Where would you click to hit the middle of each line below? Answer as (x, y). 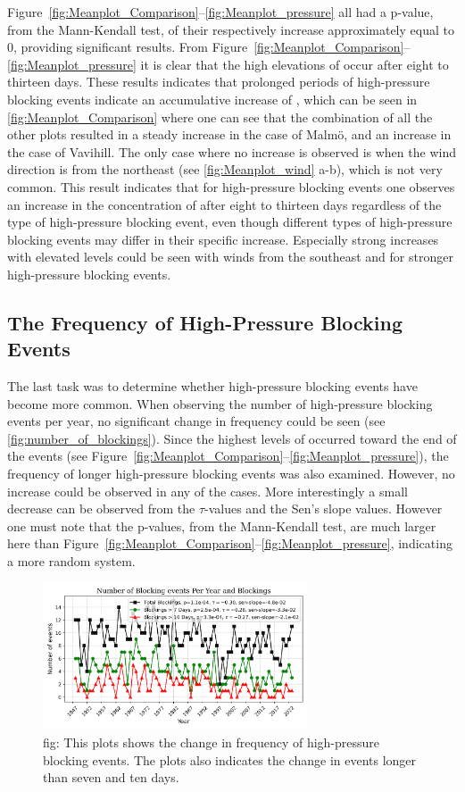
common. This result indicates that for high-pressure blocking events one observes (231, 186)
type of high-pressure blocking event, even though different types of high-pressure (230, 222)
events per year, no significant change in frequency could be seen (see (196, 421)
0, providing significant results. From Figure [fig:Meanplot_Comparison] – (209, 47)
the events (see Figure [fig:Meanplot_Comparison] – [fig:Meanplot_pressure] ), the (228, 456)
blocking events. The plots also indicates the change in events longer (230, 759)
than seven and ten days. (111, 777)
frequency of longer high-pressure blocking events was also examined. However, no (231, 474)
